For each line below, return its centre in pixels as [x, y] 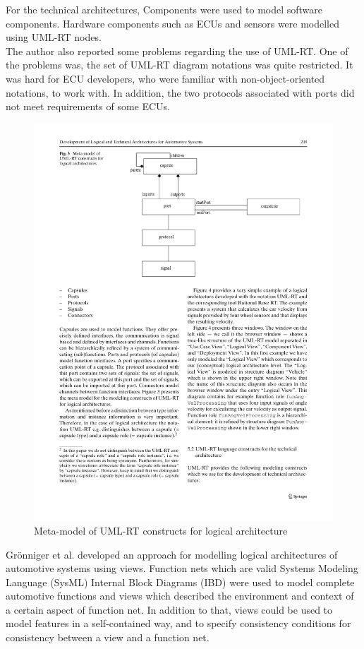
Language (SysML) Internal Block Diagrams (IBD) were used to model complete [180, 582]
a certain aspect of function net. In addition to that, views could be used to [169, 609]
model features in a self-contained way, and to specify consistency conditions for [178, 623]
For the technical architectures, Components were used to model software [164, 9]
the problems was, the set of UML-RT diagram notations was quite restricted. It [180, 65]
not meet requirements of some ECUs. [88, 106]
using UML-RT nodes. [54, 37]
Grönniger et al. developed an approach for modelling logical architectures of [172, 554]
